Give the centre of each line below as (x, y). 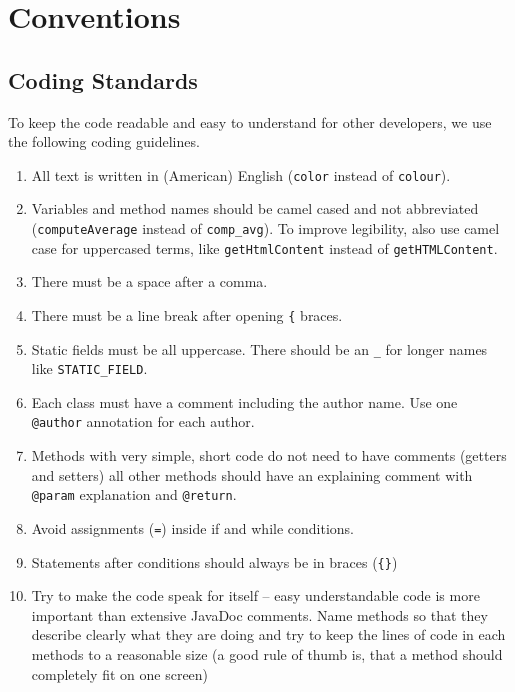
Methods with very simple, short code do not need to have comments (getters (269, 455)
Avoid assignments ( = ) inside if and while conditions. (192, 527)
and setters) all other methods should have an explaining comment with (252, 474)
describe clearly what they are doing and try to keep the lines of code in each (268, 634)
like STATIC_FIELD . (89, 368)
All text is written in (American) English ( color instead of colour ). (241, 174)
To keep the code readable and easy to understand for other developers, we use (250, 121)
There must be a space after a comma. (149, 281)
